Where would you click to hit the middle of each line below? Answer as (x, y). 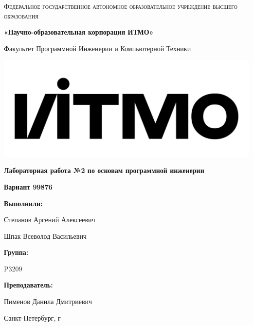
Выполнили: (23, 203)
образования (21, 15)
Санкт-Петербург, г (32, 317)
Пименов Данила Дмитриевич (48, 301)
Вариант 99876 (28, 186)
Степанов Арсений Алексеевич (50, 220)
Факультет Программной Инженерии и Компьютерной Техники (98, 48)
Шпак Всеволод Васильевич (45, 236)
